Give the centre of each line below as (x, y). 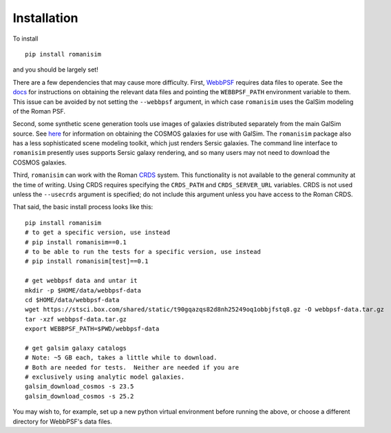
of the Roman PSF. (39, 111)
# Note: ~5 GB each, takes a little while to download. (121, 358)
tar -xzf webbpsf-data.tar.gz (76, 319)
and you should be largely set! (56, 70)
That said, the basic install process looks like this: (83, 207)
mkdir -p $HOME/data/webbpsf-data (83, 290)
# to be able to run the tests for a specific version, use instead (143, 252)
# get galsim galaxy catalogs (76, 348)
